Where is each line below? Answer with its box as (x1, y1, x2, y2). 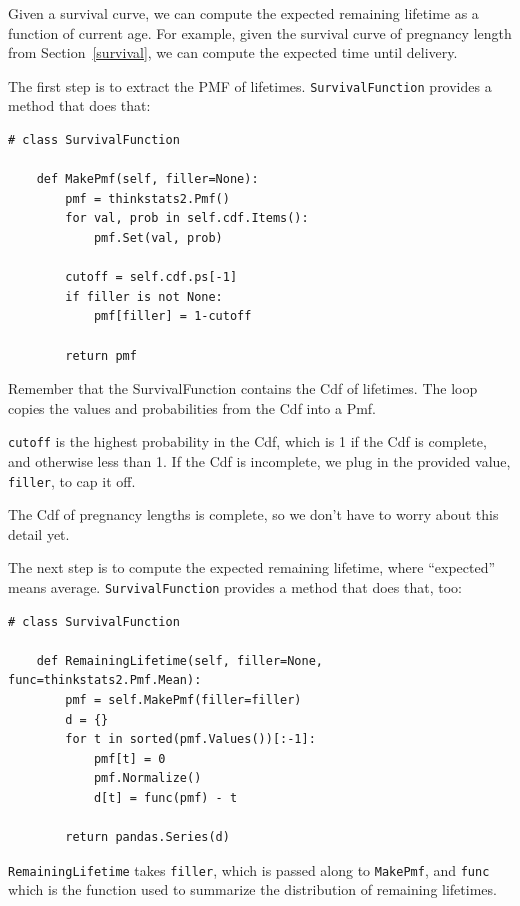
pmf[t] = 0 (93, 751, 166, 766)
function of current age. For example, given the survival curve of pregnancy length (8, 22, 512, 43)
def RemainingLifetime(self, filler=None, (36, 653, 323, 668)
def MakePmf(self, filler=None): (36, 172, 259, 187)
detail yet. (8, 523, 70, 544)
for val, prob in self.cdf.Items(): (65, 211, 309, 226)
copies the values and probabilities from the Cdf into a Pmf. (8, 397, 377, 418)
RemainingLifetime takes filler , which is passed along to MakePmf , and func (8, 859, 490, 880)
